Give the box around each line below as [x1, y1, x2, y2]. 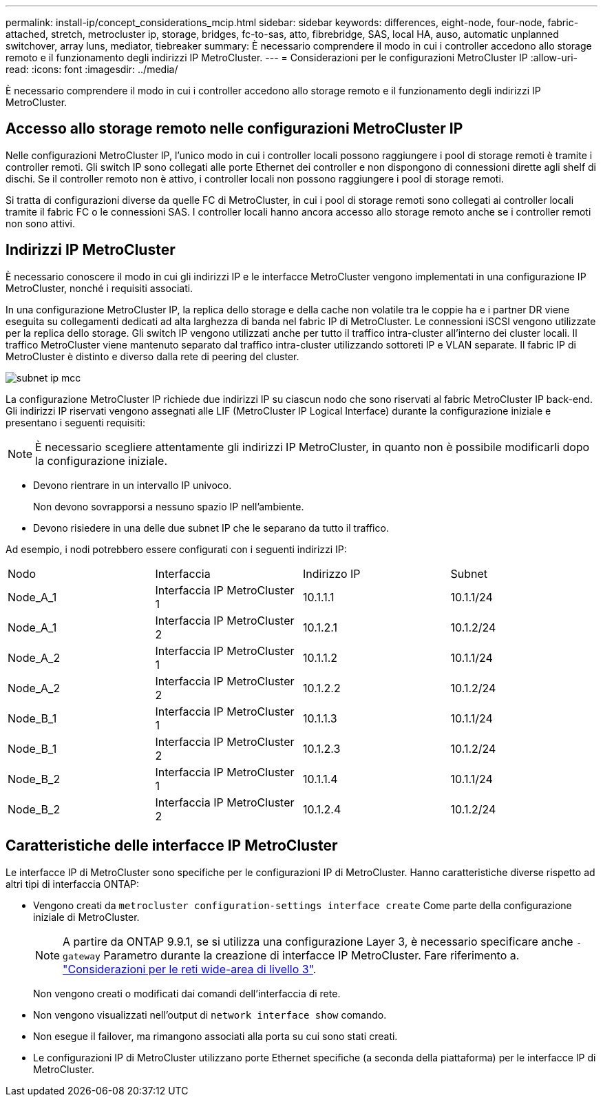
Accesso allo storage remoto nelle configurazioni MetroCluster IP [6, 120, 463, 138]
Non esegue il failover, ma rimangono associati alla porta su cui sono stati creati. [33, 1030, 398, 1042]
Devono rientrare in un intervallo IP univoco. [33, 479, 232, 491]
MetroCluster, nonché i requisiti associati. [6, 282, 193, 294]
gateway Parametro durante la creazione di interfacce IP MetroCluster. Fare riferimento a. [63, 948, 520, 962]
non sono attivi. [6, 217, 75, 229]
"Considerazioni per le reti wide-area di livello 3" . [63, 961, 317, 976]
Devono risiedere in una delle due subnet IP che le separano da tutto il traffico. [33, 521, 389, 534]
